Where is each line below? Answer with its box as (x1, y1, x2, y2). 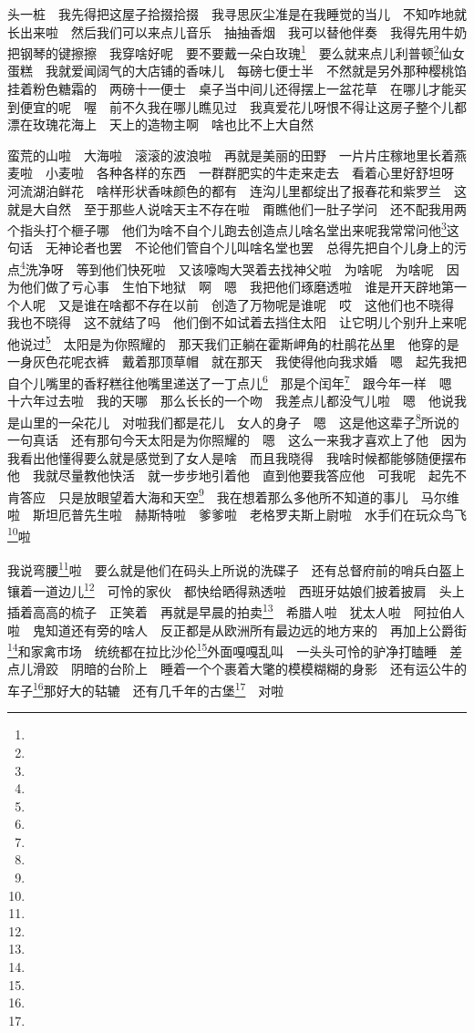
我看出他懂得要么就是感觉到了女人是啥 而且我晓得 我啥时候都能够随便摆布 (7, 448, 467, 467)
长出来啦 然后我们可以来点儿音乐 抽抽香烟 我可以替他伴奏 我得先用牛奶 (7, 22, 467, 41)
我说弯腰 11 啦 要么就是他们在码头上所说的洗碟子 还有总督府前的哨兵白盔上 (7, 557, 465, 579)
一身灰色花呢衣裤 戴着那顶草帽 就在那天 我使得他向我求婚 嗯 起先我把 (7, 352, 467, 371)
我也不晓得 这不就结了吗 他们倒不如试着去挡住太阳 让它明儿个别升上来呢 (7, 313, 467, 332)
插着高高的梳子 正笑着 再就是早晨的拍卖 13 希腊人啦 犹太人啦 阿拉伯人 (7, 600, 465, 622)
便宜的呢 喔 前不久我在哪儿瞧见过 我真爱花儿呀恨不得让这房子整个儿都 (19, 97, 467, 116)
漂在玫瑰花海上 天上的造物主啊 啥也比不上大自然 (7, 115, 314, 134)
